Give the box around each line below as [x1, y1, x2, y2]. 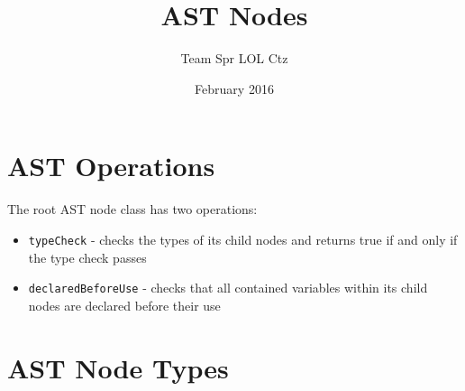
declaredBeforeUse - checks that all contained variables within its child [28, 278, 428, 297]
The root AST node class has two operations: [7, 200, 258, 219]
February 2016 [195, 79, 274, 98]
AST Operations [7, 147, 215, 184]
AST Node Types [7, 349, 229, 386]
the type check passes [28, 247, 147, 266]
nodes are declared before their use [28, 295, 221, 314]
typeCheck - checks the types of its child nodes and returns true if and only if [28, 229, 458, 248]
